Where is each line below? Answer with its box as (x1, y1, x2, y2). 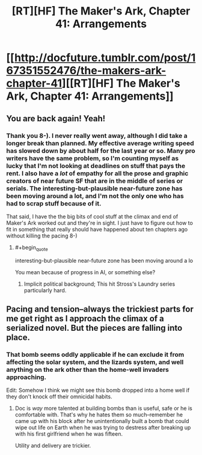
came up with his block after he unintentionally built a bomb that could (14, 418, 189, 425)
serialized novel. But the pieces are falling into (6, 323, 183, 333)
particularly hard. (23, 286, 67, 293)
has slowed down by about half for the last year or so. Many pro (6, 146, 195, 155)
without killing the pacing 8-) (6, 232, 78, 239)
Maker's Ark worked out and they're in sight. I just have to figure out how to (6, 219, 194, 227)
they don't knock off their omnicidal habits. (6, 393, 112, 400)
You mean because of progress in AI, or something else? (14, 268, 156, 275)
